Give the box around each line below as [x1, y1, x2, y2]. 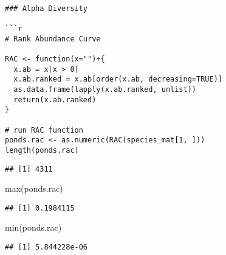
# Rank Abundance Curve [5, 34, 101, 43]
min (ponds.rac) [5, 221, 62, 234]
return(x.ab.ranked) [13, 95, 97, 104]
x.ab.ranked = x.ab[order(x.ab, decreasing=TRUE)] [13, 75, 222, 84]
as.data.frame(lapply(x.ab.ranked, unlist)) [13, 85, 196, 94]
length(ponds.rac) [5, 145, 79, 155]
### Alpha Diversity [5, 4, 88, 13]
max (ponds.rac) [5, 182, 63, 195]
